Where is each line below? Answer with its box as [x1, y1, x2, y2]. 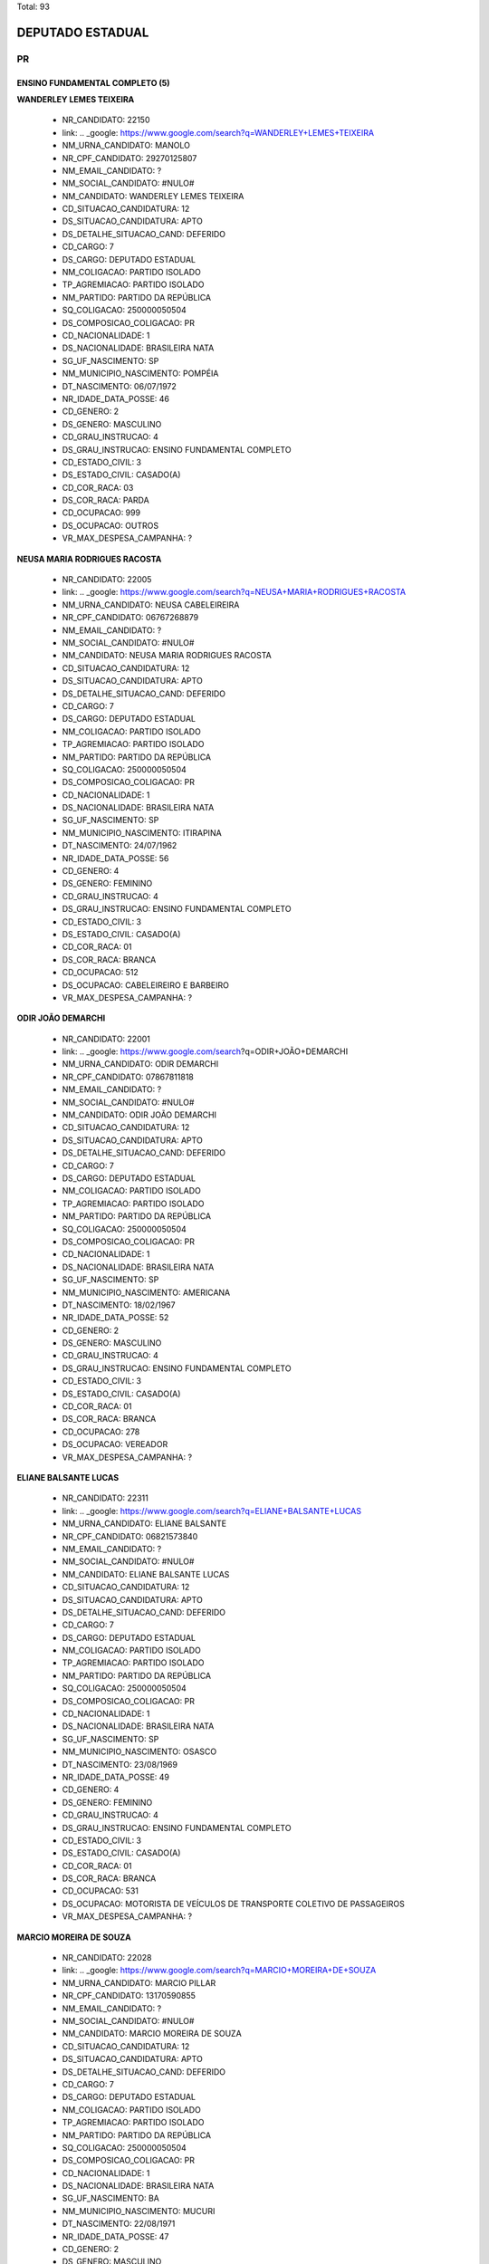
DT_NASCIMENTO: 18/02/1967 [62, 1300, 176, 1310]
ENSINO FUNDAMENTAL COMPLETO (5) [16, 77, 171, 88]
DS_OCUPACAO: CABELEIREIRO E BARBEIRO [62, 979, 230, 991]
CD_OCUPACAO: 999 [62, 507, 140, 518]
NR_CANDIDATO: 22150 [62, 114, 150, 126]
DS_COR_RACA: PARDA [62, 494, 149, 506]
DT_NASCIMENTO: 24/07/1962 [62, 840, 177, 851]
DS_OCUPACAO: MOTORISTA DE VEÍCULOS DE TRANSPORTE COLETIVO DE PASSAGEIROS [62, 1898, 405, 1909]
